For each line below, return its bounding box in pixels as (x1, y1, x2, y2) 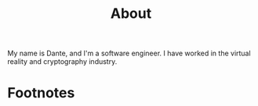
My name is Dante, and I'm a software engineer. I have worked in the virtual (7, 48, 252, 58)
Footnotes (7, 84, 75, 102)
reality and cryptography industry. (7, 57, 118, 66)
